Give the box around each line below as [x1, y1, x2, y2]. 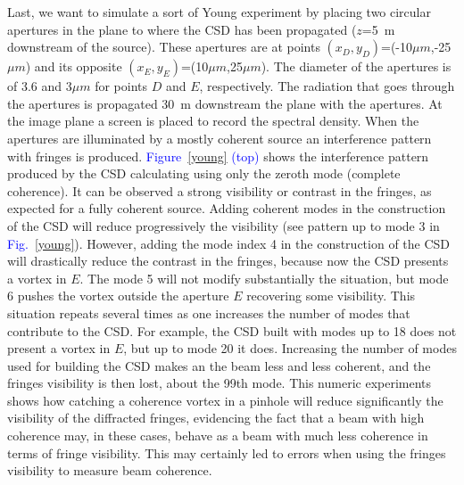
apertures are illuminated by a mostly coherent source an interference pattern [7, 128, 432, 147]
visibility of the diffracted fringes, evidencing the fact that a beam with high [7, 408, 425, 427]
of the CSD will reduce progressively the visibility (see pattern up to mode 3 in [7, 216, 440, 234]
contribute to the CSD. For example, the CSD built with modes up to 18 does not [7, 321, 457, 340]
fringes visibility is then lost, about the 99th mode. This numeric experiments [7, 374, 432, 392]
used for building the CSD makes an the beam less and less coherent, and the [7, 356, 431, 374]
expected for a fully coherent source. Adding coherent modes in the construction [7, 199, 446, 218]
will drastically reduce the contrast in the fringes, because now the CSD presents [7, 251, 449, 270]
